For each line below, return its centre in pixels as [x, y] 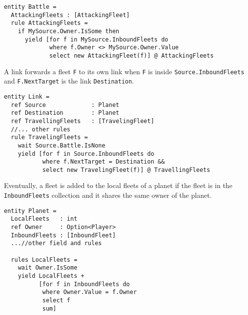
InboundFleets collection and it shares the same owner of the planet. [108, 195]
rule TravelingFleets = [49, 137]
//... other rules [41, 129]
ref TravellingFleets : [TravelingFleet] [83, 121]
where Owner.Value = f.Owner [90, 292]
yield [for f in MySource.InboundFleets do [96, 39]
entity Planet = [30, 211]
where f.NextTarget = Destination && [103, 162]
